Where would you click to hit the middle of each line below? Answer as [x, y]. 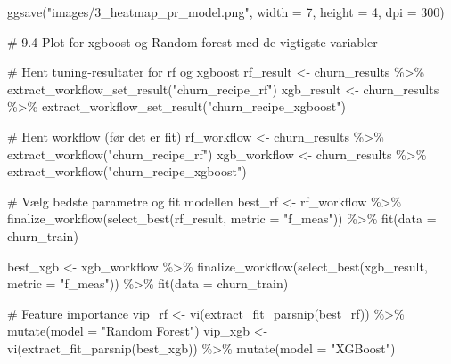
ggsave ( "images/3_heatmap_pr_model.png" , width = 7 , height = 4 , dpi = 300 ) [226, 12]
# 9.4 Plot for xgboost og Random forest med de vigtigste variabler [193, 41]
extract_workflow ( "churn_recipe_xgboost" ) [127, 171]
